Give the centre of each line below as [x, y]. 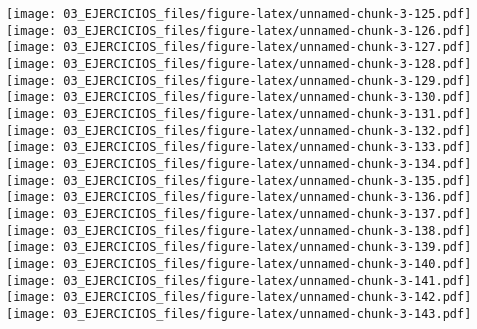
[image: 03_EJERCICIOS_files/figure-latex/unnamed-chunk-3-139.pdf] [239, 247]
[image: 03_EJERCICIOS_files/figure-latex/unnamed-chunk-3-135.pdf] [239, 180]
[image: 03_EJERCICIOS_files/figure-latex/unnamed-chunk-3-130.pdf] [239, 97]
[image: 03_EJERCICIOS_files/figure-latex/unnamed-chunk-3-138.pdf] [239, 230]
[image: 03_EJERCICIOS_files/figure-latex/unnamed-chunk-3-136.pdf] [239, 197]
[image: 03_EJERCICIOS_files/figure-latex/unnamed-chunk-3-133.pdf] [239, 147]
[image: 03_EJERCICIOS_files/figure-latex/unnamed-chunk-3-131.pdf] [239, 113]
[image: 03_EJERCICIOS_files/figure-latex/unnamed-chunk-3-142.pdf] [239, 297]
